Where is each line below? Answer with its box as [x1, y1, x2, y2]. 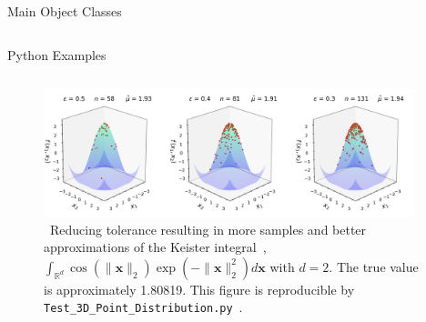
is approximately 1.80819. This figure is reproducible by [44, 279, 355, 298]
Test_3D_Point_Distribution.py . [44, 297, 243, 317]
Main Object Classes [7, 2, 122, 20]
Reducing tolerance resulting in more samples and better [49, 219, 367, 238]
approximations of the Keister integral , [44, 237, 267, 257]
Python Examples [7, 45, 106, 64]
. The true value [329, 257, 419, 276]
